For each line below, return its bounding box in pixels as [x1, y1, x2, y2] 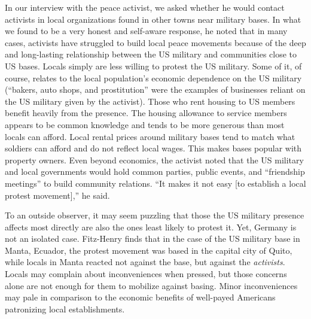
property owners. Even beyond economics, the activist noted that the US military [5, 153, 304, 166]
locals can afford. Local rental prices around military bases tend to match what [5, 130, 295, 142]
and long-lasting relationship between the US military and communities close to [5, 48, 297, 60]
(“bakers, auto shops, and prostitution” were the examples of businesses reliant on [5, 83, 306, 96]
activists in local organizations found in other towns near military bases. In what [5, 13, 301, 25]
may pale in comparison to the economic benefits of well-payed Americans [5, 291, 276, 303]
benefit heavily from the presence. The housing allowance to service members [5, 107, 287, 119]
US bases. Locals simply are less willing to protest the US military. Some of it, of [5, 59, 302, 72]
